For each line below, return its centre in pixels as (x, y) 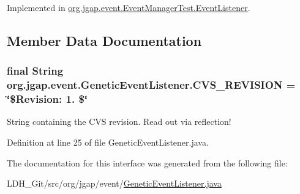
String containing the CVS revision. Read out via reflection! (119, 121)
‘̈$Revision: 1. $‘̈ (47, 99)
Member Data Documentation (104, 40)
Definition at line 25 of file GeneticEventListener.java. (108, 142)
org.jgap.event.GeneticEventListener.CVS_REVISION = (151, 85)
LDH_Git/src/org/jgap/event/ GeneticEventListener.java (114, 183)
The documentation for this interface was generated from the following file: (147, 162)
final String (35, 71)
